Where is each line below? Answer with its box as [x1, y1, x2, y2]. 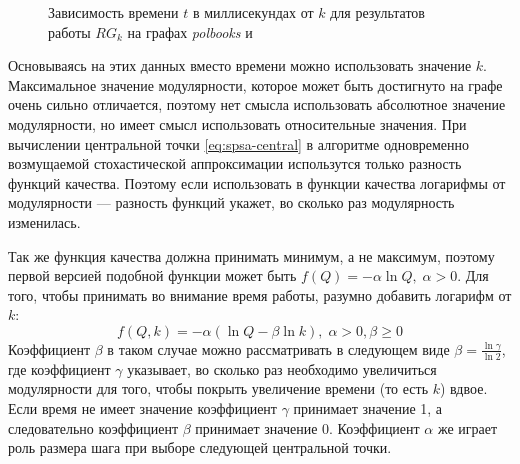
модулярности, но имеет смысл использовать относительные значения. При [8, 113, 467, 134]
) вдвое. [440, 378, 488, 399]
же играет [437, 417, 498, 438]
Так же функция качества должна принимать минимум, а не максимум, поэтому [8, 245, 495, 266]
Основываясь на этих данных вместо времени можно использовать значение [8, 55, 472, 76]
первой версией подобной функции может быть [8, 265, 297, 286]
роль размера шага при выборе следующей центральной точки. [8, 437, 392, 458]
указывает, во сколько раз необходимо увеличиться [127, 358, 437, 379]
